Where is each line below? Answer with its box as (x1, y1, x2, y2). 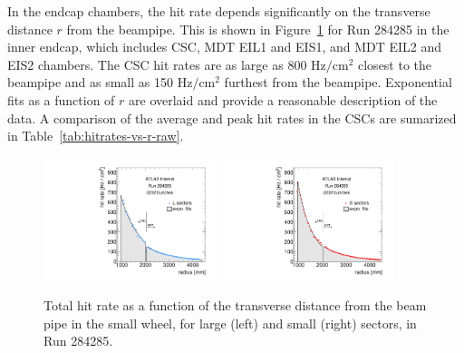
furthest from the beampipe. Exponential (224, 73, 452, 92)
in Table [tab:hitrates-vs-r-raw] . (7, 126, 184, 145)
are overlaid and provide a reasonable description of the (129, 90, 438, 109)
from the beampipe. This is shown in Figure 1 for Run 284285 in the (66, 19, 449, 38)
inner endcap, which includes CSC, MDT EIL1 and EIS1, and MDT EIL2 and (7, 37, 442, 56)
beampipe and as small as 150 (7, 73, 173, 92)
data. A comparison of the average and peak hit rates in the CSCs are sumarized (7, 108, 457, 127)
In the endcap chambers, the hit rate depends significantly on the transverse (7, 2, 430, 20)
